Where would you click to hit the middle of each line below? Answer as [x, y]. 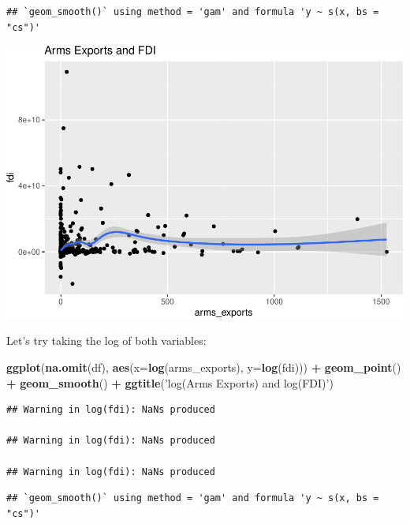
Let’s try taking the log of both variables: [106, 341]
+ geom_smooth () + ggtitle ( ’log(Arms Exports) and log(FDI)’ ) [170, 382]
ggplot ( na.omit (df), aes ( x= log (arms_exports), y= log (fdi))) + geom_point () [204, 367]
